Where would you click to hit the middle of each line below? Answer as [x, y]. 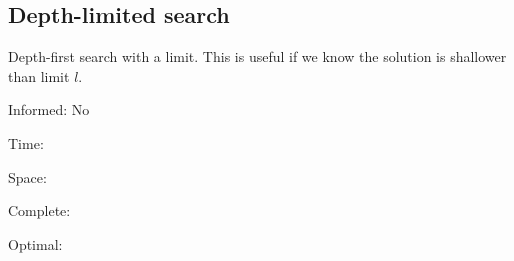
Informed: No [49, 109]
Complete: [39, 210]
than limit [39, 75]
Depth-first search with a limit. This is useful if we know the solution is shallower [257, 56]
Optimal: [35, 243]
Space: [27, 176]
